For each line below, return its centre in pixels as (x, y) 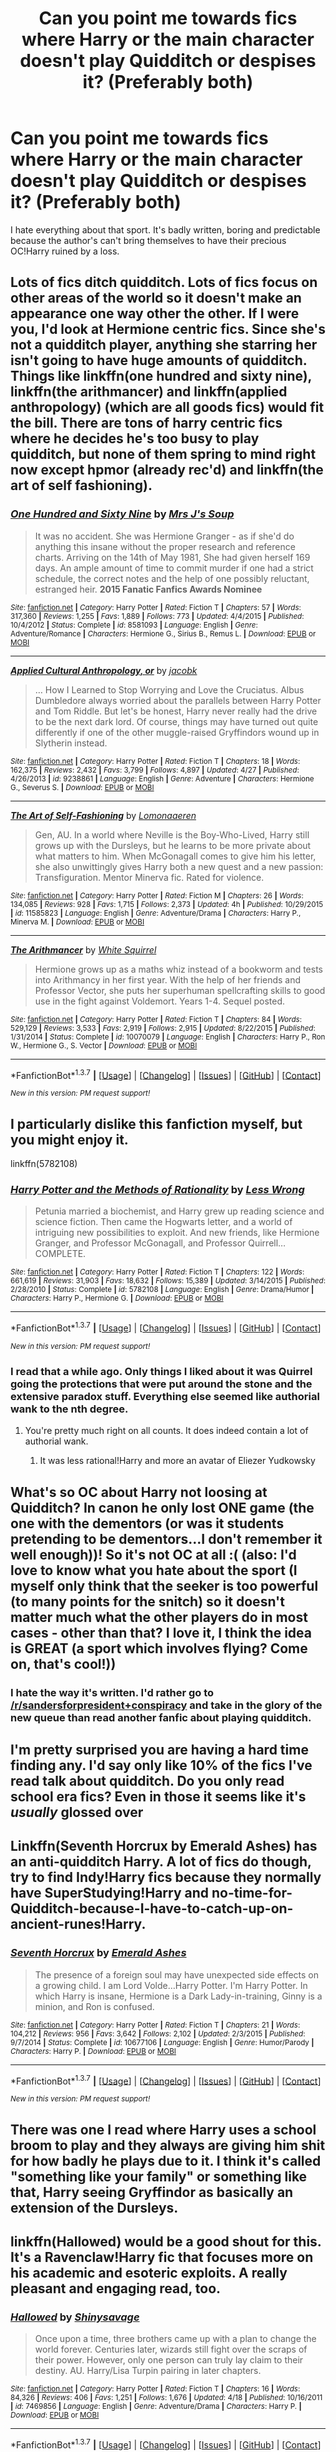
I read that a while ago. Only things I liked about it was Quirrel (161, 1371)
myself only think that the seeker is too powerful (164, 1585)
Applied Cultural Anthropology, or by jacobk (104, 670)
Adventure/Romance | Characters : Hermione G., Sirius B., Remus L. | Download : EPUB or (163, 633)
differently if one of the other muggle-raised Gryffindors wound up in (177, 732)
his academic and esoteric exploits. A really (149, 2273)
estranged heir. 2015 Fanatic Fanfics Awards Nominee (148, 589)
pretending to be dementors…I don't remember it (166, 1538)
